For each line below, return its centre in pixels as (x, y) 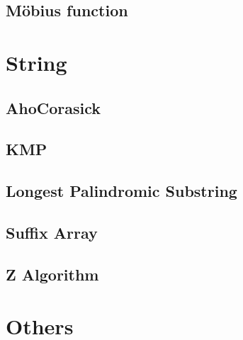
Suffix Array (52, 232)
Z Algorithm (52, 274)
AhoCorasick (53, 107)
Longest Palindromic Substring (121, 191)
